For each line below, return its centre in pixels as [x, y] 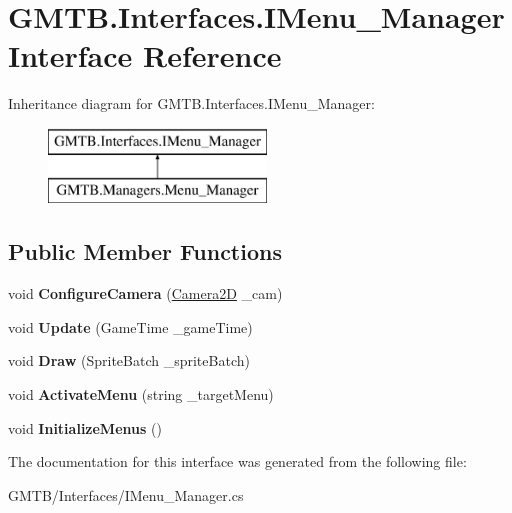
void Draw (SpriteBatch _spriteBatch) [129, 360]
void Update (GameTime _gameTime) [130, 326]
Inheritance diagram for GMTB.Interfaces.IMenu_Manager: [191, 103]
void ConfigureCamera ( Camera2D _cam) [145, 293]
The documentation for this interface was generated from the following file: [237, 461]
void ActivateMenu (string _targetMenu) [141, 394]
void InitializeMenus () [85, 427]
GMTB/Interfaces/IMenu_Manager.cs [126, 494]
